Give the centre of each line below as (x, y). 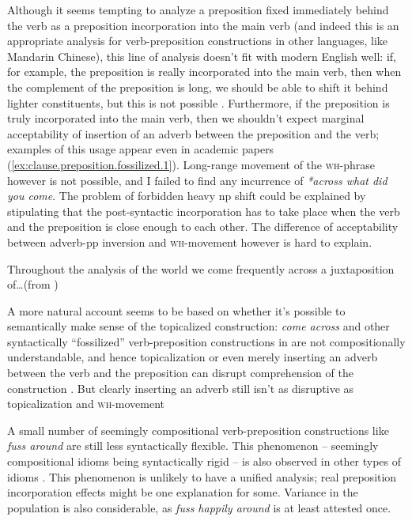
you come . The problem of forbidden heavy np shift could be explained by (187, 196)
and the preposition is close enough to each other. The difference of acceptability (203, 227)
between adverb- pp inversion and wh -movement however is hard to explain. (190, 242)
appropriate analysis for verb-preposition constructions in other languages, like (198, 41)
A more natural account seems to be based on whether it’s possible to (176, 310)
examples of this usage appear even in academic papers (141, 149)
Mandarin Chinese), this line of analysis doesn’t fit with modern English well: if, (202, 56)
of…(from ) (33, 284)
